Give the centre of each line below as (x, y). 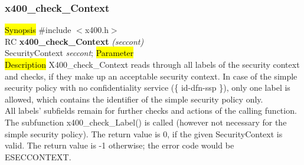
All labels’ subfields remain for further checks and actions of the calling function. (151, 110)
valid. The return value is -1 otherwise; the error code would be (120, 145)
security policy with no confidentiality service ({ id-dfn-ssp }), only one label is (148, 88)
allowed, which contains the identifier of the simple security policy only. (134, 99)
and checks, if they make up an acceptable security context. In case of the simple (151, 76)
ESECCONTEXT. (38, 156)
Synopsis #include (38, 30)
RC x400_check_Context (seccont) (74, 41)
